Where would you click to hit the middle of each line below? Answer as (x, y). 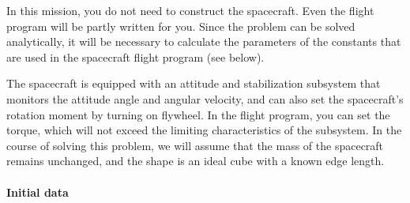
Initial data (38, 192)
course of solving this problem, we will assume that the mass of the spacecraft (195, 145)
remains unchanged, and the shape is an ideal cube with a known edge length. (196, 161)
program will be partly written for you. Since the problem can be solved (181, 26)
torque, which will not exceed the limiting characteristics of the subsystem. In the (204, 130)
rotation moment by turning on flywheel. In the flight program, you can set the (198, 114)
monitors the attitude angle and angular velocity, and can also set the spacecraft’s (205, 98)
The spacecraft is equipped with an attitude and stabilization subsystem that (194, 83)
